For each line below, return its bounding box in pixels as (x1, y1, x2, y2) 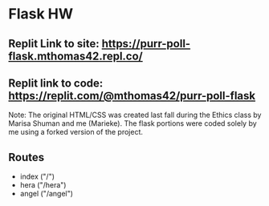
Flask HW (8, 5, 74, 23)
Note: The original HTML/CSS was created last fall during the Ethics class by (8, 110, 262, 120)
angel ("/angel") (19, 189, 74, 199)
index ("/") (19, 172, 55, 181)
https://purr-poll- (101, 37, 191, 50)
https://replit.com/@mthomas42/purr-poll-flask (8, 89, 255, 103)
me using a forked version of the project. (8, 127, 143, 137)
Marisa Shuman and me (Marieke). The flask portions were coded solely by (8, 119, 257, 128)
